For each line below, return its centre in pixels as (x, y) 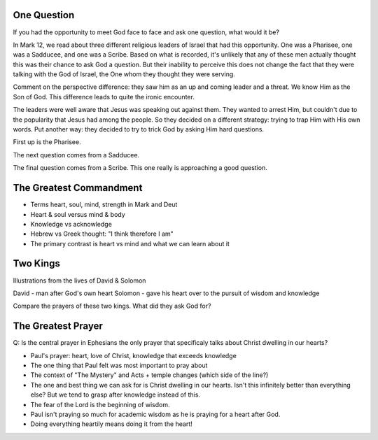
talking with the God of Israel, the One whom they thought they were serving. (124, 74)
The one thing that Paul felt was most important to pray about (119, 366)
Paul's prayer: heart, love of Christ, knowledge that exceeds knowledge (134, 355)
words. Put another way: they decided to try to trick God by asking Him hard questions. (139, 129)
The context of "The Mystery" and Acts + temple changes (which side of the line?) (149, 375)
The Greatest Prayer (58, 326)
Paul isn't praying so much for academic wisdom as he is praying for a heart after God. (155, 414)
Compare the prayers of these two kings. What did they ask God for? (112, 306)
